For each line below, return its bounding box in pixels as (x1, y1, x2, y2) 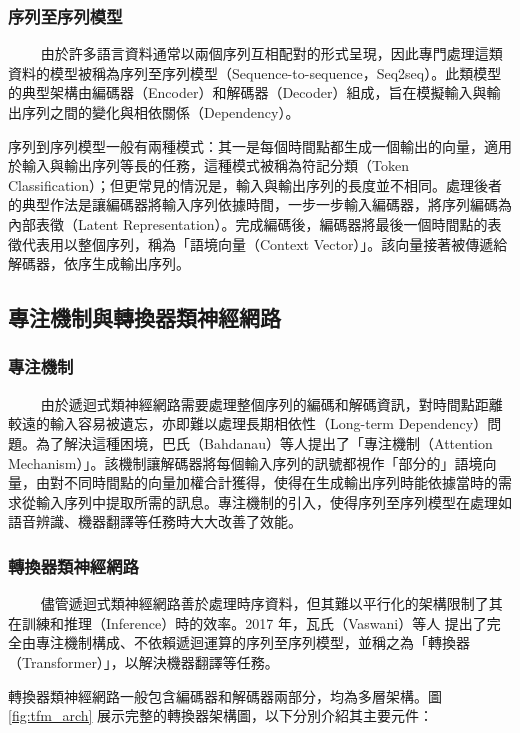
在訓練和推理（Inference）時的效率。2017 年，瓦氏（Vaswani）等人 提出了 (8, 612, 487, 633)
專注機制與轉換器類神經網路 (8, 302, 281, 333)
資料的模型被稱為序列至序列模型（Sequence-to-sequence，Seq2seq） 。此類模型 (8, 62, 502, 83)
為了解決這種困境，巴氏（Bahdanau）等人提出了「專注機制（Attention (35, 432, 493, 453)
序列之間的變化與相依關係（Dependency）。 (21, 102, 300, 122)
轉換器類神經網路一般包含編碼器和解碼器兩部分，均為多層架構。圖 (8, 685, 442, 706)
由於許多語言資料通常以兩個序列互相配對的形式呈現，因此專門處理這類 (40, 43, 503, 64)
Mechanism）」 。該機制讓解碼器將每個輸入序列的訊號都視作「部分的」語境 (8, 452, 483, 473)
